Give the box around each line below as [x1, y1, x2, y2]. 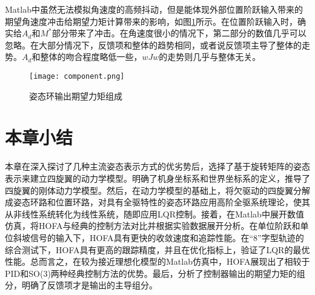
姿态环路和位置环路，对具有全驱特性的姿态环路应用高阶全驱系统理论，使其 [13, 196, 310, 208]
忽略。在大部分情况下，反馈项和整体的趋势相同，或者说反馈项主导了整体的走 [5, 38, 310, 51]
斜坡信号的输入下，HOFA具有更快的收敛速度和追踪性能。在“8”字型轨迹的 [13, 231, 304, 244]
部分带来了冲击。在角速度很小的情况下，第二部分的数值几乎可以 [51, 27, 307, 39]
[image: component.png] [29, 71, 125, 81]
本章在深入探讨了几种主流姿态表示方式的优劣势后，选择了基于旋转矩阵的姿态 [5, 160, 310, 173]
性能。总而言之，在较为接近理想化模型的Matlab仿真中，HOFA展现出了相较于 [5, 255, 310, 268]
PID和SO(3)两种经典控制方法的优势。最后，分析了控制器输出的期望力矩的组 [5, 267, 305, 279]
